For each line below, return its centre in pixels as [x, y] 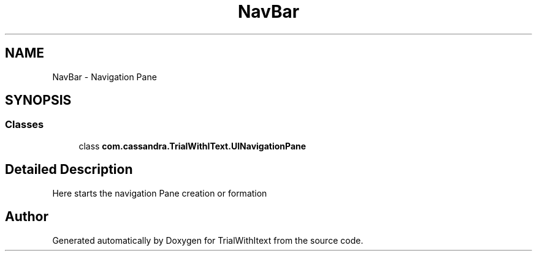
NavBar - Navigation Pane [105, 77]
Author [27, 217]
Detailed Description [69, 170]
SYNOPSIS [38, 100]
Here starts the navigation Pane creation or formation [160, 193]
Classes [25, 125]
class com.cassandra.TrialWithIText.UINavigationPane [192, 146]
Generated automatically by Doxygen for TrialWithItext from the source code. [208, 240]
